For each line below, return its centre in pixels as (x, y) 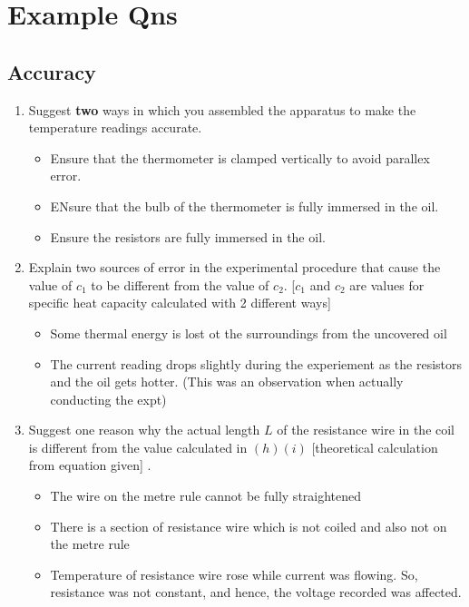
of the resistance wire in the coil (366, 430)
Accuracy (52, 71)
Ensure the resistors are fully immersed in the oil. (188, 236)
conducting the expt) (108, 399)
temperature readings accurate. (115, 127)
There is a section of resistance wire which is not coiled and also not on (249, 526)
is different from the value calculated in (138, 447)
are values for (387, 284)
